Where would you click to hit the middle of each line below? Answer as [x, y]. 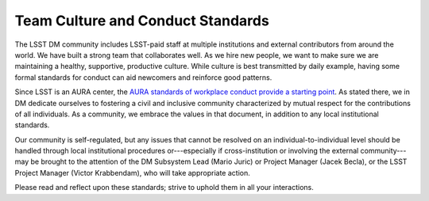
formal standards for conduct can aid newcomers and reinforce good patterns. [143, 77]
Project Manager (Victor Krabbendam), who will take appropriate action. [132, 173]
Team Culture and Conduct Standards [142, 21]
